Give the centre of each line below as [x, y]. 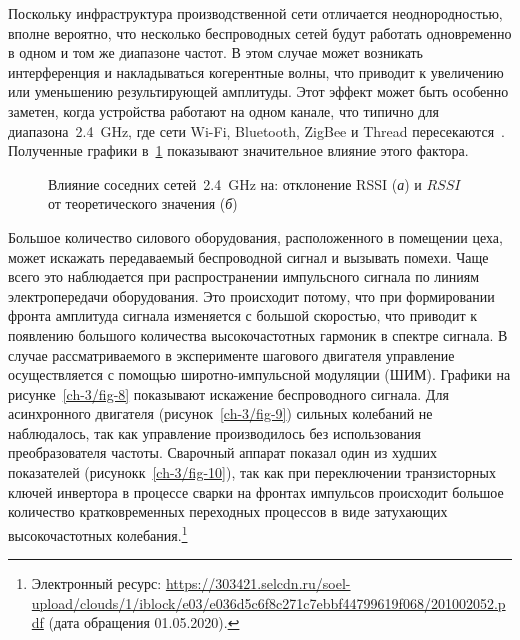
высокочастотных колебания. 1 [98, 533]
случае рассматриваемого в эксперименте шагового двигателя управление [231, 354]
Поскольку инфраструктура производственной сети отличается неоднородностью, [255, 13]
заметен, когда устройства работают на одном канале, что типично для [223, 110]
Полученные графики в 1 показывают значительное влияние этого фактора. [238, 150]
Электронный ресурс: [96, 583]
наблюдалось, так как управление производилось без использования [214, 432]
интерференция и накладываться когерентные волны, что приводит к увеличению [256, 71]
